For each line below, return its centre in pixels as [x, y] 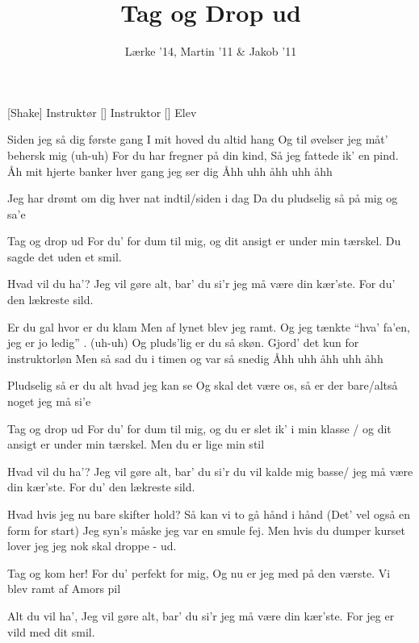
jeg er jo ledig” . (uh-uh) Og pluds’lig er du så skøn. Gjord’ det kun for [183, 342]
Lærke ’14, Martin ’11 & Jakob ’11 [211, 51]
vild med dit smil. [51, 631]
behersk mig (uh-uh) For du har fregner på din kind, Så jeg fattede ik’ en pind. [203, 154]
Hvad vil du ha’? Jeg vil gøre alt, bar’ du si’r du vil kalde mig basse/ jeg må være [210, 471]
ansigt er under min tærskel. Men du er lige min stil [136, 444]
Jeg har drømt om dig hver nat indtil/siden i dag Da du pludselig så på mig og [203, 198]
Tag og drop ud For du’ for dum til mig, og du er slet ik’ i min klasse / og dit [199, 428]
